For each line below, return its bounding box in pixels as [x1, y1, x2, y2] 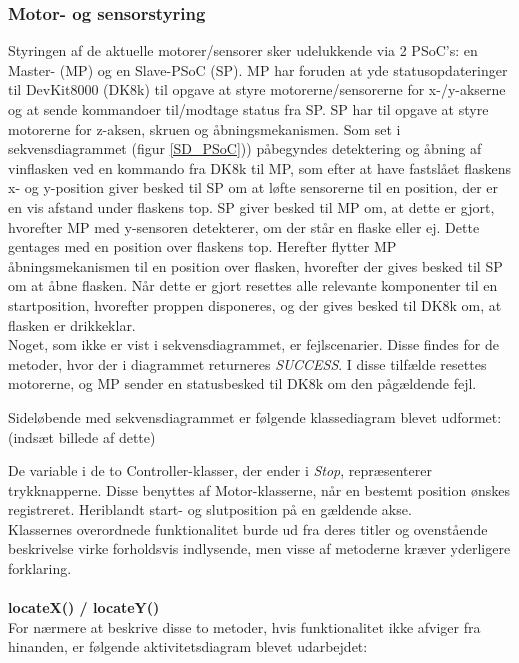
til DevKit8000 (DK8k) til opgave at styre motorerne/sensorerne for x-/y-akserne [8, 79, 506, 100]
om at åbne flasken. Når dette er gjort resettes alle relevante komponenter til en [8, 275, 498, 296]
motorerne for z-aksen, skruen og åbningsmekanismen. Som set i [8, 118, 401, 139]
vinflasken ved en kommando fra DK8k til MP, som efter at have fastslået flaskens [8, 157, 511, 178]
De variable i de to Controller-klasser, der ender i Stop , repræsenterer [8, 460, 432, 481]
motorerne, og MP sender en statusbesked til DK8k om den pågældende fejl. [8, 373, 477, 394]
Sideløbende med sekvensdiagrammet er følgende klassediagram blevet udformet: [8, 406, 502, 427]
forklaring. [8, 558, 72, 579]
